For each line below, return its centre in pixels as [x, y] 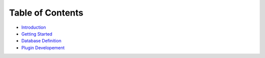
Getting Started [37, 34]
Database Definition [41, 41]
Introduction [34, 27]
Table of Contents [46, 13]
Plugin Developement [43, 48]
